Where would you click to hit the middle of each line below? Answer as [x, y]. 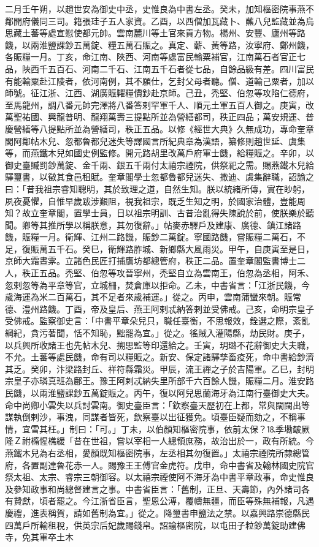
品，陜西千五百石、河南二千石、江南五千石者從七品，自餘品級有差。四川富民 [159, 68]
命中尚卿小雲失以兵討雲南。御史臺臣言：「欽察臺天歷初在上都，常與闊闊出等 [157, 405]
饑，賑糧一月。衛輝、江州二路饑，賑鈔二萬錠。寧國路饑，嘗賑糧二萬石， [151, 237]
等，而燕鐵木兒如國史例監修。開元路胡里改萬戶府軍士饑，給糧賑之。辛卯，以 [159, 153]
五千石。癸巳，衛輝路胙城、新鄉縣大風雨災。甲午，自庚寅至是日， [181, 248]
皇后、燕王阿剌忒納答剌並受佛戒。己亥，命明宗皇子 [211, 308]
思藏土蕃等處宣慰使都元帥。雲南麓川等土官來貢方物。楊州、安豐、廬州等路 [155, 33]
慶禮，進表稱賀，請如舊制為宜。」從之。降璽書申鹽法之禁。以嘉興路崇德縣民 [157, 512]
